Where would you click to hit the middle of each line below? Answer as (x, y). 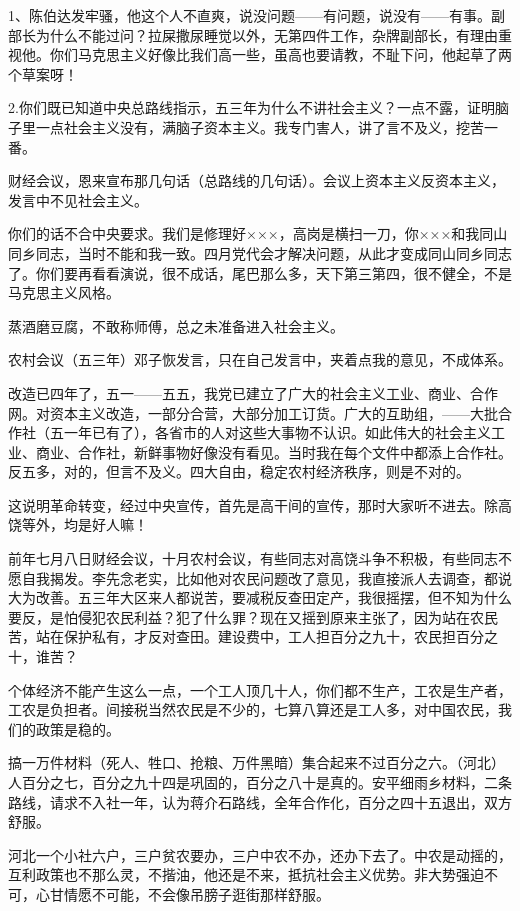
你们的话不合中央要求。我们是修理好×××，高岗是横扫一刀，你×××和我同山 (258, 233)
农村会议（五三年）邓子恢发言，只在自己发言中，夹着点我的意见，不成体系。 (260, 359)
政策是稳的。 (77, 728)
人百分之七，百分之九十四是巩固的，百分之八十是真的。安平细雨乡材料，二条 (260, 782)
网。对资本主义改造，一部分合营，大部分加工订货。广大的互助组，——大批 (253, 412)
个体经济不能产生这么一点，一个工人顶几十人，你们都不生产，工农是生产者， (260, 689)
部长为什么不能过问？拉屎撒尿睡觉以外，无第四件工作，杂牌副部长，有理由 (253, 34)
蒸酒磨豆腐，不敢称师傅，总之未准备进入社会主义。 (176, 325)
